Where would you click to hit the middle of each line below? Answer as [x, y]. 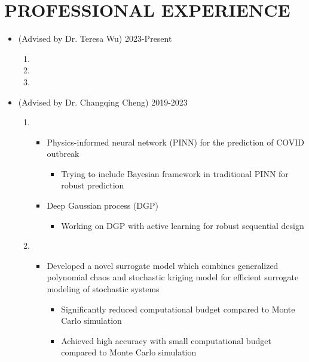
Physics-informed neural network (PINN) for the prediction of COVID [176, 142]
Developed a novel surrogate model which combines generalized [163, 265]
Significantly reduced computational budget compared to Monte [178, 309]
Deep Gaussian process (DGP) [103, 205]
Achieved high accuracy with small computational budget [166, 340]
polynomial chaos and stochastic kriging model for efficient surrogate [173, 277]
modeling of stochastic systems [103, 289]
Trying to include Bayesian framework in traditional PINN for [175, 173]
